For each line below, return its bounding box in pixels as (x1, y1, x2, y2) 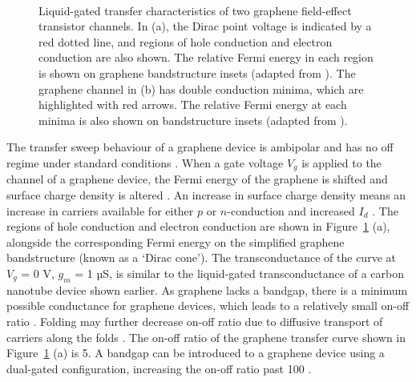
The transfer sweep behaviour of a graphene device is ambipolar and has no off (6, 139, 394, 155)
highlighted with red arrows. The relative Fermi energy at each (38, 96, 347, 113)
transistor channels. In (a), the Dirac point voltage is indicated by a (38, 18, 372, 34)
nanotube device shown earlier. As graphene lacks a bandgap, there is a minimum (6, 281, 408, 298)
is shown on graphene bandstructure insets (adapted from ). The (38, 64, 356, 81)
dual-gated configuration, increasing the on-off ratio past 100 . (6, 360, 312, 376)
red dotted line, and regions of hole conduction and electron (38, 33, 333, 50)
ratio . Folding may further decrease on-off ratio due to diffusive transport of (6, 312, 383, 329)
